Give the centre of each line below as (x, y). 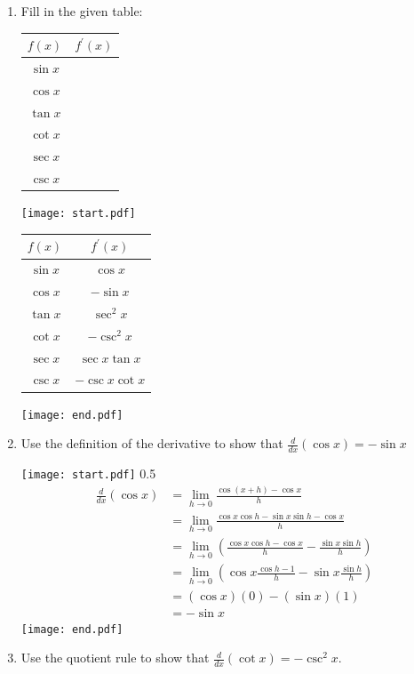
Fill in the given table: (82, 11)
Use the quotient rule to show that (115, 658)
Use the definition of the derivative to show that (152, 443)
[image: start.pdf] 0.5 (88, 473)
